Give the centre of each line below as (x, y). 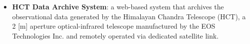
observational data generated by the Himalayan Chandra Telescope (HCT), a (129, 16)
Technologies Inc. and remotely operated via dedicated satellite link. (115, 35)
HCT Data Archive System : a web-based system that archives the (118, 6)
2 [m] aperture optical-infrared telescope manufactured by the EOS (114, 26)
